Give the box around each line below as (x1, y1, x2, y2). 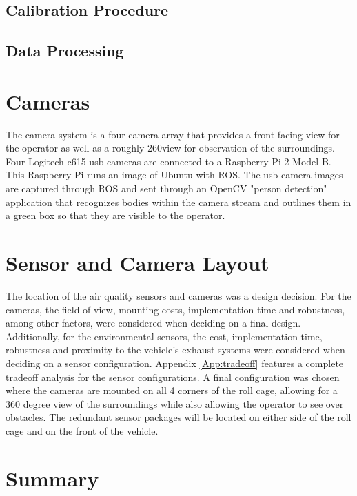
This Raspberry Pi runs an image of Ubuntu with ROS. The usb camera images (6, 167, 343, 182)
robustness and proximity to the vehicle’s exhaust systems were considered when (6, 342, 345, 357)
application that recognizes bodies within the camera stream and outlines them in (6, 194, 351, 209)
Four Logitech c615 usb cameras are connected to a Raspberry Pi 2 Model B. (6, 154, 331, 168)
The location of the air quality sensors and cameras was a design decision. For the (6, 288, 351, 302)
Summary (6, 464, 99, 492)
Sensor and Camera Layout (6, 249, 269, 277)
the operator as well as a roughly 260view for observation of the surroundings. (6, 141, 335, 155)
